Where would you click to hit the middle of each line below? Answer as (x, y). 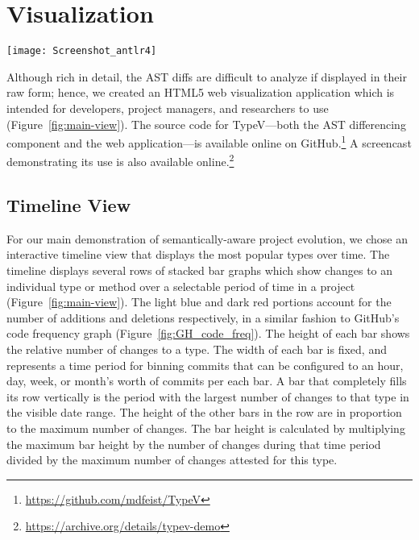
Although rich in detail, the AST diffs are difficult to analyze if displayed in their (207, 76)
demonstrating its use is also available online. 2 (120, 160)
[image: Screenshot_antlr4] (82, 51)
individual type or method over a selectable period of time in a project (181, 286)
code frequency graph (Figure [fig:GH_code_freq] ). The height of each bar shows (208, 333)
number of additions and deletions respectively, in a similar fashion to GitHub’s (203, 317)
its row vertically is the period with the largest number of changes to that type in (208, 396)
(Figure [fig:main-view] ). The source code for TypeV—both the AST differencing (206, 124)
